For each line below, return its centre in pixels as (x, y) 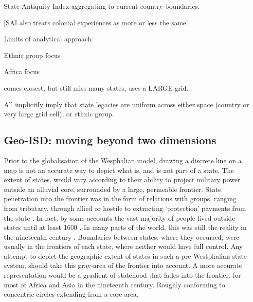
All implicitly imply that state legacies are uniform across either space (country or (126, 104)
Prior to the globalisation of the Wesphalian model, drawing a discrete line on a (123, 160)
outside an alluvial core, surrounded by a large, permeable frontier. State (113, 189)
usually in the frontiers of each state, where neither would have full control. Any (124, 246)
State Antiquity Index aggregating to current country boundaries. (102, 6)
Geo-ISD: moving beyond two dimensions (110, 140)
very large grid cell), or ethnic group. (59, 114)
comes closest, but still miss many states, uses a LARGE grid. (96, 87)
